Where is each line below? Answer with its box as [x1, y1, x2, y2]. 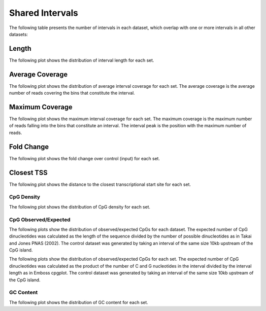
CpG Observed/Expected [9, 216, 71, 223]
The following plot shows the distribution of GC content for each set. [9, 299, 148, 305]
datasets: [9, 31, 28, 37]
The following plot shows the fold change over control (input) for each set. [9, 155, 160, 161]
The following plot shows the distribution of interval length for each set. [9, 57, 155, 63]
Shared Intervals [9, 7, 78, 18]
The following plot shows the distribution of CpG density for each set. [9, 204, 150, 209]
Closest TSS [9, 168, 48, 177]
